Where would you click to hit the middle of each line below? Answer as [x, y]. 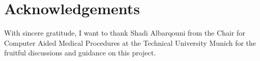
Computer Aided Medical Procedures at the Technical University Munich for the [130, 42]
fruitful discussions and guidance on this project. [80, 53]
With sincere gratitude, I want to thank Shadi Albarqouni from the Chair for [125, 33]
